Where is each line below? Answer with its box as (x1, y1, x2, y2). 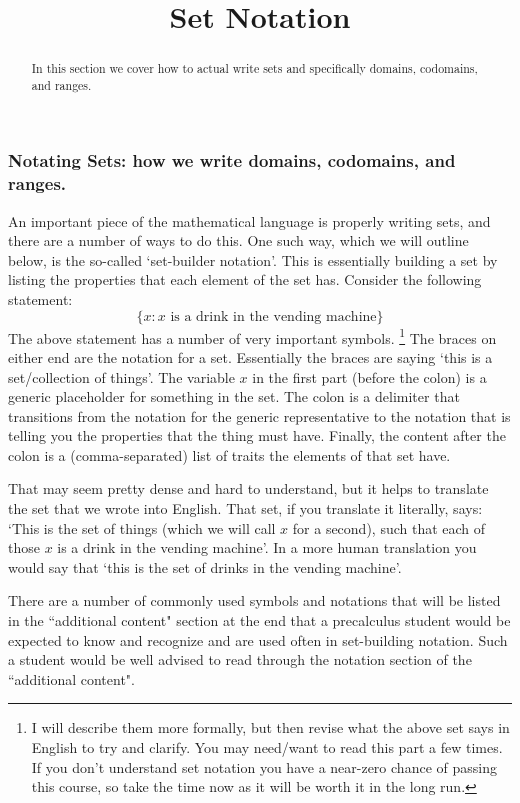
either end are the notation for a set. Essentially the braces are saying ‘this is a (8, 346, 493, 367)
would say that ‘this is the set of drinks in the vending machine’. (8, 556, 402, 577)
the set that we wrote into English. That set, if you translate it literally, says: (8, 498, 483, 519)
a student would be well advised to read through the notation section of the (8, 649, 472, 670)
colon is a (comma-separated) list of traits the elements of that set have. (8, 444, 451, 465)
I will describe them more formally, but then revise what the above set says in (31, 717, 510, 738)
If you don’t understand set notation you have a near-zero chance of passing (31, 756, 497, 777)
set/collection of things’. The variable (8, 366, 235, 387)
